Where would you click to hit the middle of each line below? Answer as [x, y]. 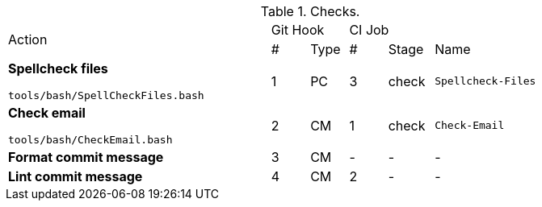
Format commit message [86, 157]
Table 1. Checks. [310, 11]
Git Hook [298, 30]
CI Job [369, 30]
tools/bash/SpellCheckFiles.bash [106, 95]
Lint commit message [76, 176]
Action [28, 39]
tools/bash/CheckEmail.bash [90, 140]
